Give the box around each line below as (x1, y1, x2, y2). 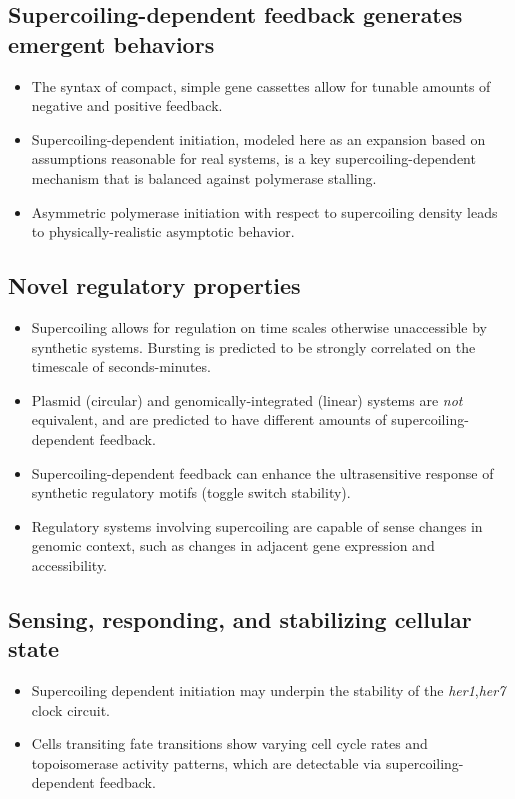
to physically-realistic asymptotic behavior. (31, 221, 295, 242)
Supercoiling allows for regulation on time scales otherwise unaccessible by (31, 316, 488, 337)
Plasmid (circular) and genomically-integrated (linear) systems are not (31, 389, 463, 410)
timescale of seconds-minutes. (31, 356, 211, 377)
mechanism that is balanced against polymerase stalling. (31, 167, 377, 188)
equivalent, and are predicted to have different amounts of (31, 409, 387, 430)
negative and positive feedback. (31, 95, 223, 116)
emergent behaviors (8, 28, 215, 59)
